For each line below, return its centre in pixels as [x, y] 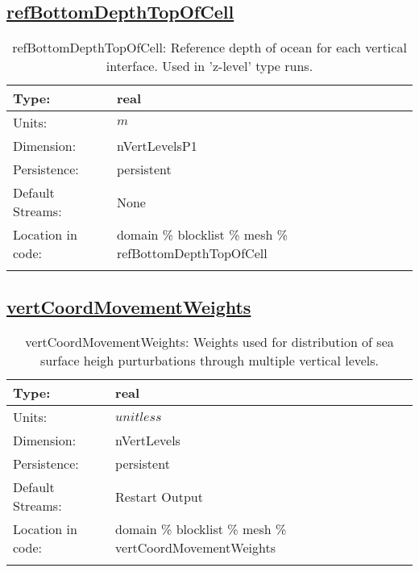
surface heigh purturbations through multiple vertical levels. [209, 361]
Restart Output [159, 496]
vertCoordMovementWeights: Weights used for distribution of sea [209, 342]
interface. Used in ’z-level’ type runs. [209, 66]
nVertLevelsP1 [157, 146]
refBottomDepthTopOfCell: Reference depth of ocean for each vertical [209, 48]
